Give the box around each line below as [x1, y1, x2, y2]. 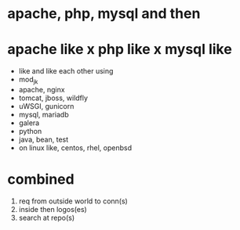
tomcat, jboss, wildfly [18, 93, 88, 102]
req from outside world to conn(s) [18, 196, 129, 206]
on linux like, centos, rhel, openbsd [18, 142, 133, 153]
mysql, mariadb [18, 110, 69, 119]
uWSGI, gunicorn [18, 101, 75, 110]
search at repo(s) [18, 213, 75, 222]
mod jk [18, 75, 38, 86]
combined [7, 171, 75, 189]
